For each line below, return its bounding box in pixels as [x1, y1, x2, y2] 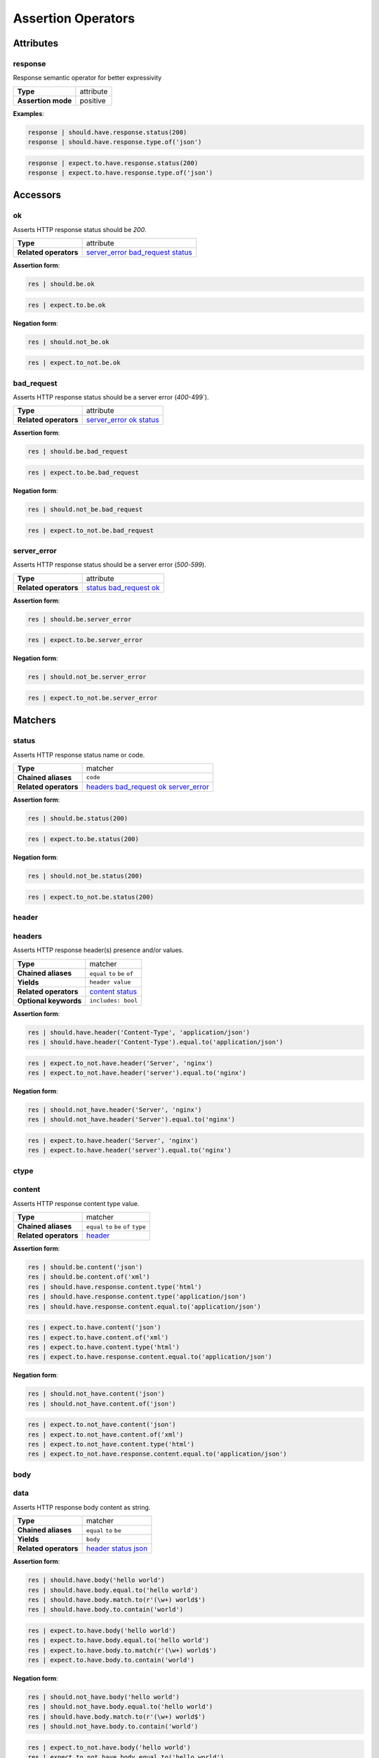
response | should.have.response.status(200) [27, 128, 187, 136]
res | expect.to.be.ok [27, 301, 106, 309]
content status [89, 987, 137, 996]
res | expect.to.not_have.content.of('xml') [27, 1430, 184, 1438]
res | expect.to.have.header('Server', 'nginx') [27, 1136, 199, 1144]
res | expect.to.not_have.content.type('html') [27, 1440, 194, 1449]
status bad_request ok [86, 582, 160, 592]
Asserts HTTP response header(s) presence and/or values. [13, 946, 184, 954]
